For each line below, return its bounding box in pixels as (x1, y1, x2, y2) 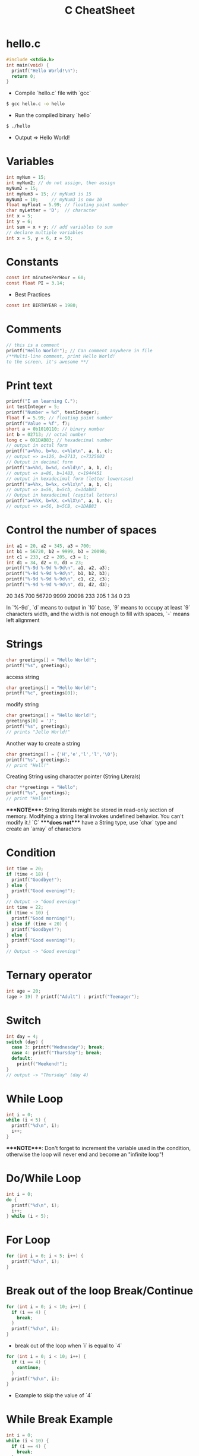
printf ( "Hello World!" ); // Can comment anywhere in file (6, 348, 153, 353)
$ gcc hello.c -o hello (6, 101, 65, 107)
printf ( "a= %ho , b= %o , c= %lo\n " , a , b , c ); (6, 448, 113, 454)
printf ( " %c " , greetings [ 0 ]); (6, 690, 78, 696)
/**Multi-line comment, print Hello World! (6, 353, 116, 359)
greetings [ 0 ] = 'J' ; (6, 718, 58, 724)
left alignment (6, 616, 40, 624)
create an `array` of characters (6, 825, 81, 832)
